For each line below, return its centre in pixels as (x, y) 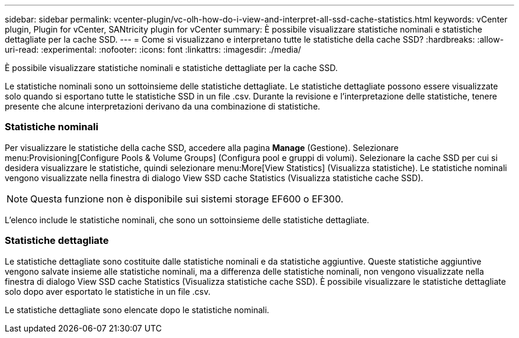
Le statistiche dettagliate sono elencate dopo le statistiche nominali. (137, 310)
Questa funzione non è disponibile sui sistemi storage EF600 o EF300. (187, 199)
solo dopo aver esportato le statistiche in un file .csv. (108, 291)
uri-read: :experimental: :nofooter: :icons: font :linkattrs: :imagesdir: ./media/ (153, 49)
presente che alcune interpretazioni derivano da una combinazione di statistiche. (163, 106)
